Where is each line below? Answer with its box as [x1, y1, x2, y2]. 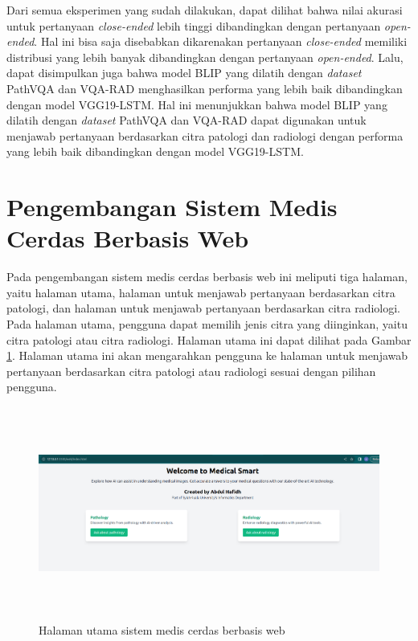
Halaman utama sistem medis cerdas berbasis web [39, 622, 285, 639]
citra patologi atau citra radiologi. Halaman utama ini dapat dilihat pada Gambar [6, 331, 412, 348]
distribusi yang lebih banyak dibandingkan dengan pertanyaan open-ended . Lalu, [6, 48, 404, 65]
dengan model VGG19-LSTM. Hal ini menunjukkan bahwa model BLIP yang [6, 96, 387, 112]
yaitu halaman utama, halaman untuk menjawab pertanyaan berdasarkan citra [6, 284, 395, 300]
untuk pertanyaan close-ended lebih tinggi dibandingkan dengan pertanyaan [6, 17, 381, 34]
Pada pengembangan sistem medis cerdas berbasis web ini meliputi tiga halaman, [6, 268, 408, 285]
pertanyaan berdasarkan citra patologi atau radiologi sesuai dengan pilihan [6, 362, 376, 379]
